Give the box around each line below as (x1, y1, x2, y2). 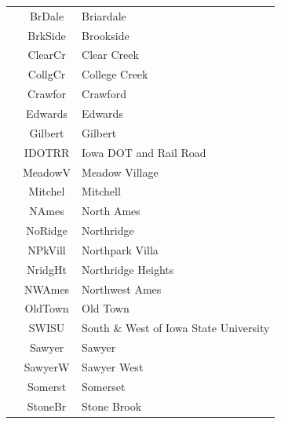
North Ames (82, 203, 140, 219)
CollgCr (27, 66, 66, 82)
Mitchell (82, 183, 121, 199)
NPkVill (27, 241, 66, 258)
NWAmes (24, 280, 70, 297)
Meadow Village (82, 163, 159, 180)
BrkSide (27, 27, 66, 43)
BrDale (29, 7, 64, 24)
